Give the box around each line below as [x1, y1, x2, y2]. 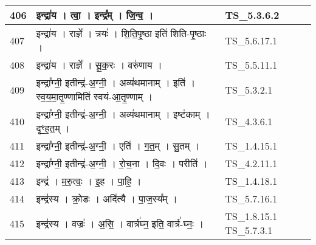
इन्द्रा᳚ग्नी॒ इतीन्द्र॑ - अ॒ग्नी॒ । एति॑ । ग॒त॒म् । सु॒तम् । [36, 139, 200, 153]
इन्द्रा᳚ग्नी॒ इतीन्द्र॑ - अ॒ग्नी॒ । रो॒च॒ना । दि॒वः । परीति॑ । [36, 156, 208, 170]
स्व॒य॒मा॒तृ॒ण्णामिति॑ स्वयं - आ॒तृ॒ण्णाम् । [36, 89, 153, 103]
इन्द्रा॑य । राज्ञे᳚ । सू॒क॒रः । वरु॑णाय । [36, 58, 162, 72]
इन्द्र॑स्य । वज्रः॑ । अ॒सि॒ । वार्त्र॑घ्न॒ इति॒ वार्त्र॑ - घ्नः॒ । [36, 216, 204, 230]
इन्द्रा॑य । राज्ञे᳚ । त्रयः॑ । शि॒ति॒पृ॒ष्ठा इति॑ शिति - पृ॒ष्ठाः [36, 26, 206, 40]
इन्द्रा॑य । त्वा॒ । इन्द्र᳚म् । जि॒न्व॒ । [36, 8, 154, 22]
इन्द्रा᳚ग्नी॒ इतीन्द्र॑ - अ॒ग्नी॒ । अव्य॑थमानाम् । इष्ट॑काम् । [36, 107, 210, 121]
